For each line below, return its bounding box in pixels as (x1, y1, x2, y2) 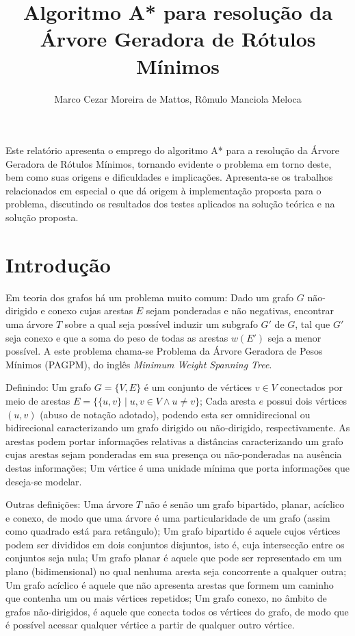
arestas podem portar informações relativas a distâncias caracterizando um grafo (5, 433, 343, 448)
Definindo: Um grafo (5, 380, 92, 394)
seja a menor (267, 330, 321, 344)
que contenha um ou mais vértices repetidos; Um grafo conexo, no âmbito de (5, 591, 327, 605)
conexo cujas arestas (48, 303, 133, 318)
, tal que (295, 316, 330, 331)
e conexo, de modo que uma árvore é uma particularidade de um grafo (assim (5, 510, 330, 524)
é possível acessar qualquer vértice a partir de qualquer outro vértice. (5, 618, 295, 632)
